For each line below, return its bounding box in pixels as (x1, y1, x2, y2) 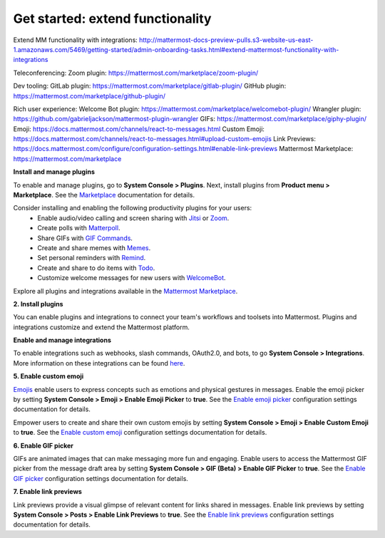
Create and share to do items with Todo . (37, 264, 155, 272)
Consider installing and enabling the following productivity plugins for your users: (13, 204, 252, 212)
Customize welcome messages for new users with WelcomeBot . (37, 274, 226, 282)
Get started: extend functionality (13, 11, 212, 26)
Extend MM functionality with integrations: (13, 36, 138, 44)
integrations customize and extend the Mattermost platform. (13, 323, 190, 331)
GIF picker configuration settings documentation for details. (13, 474, 189, 482)
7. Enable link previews (13, 487, 82, 496)
